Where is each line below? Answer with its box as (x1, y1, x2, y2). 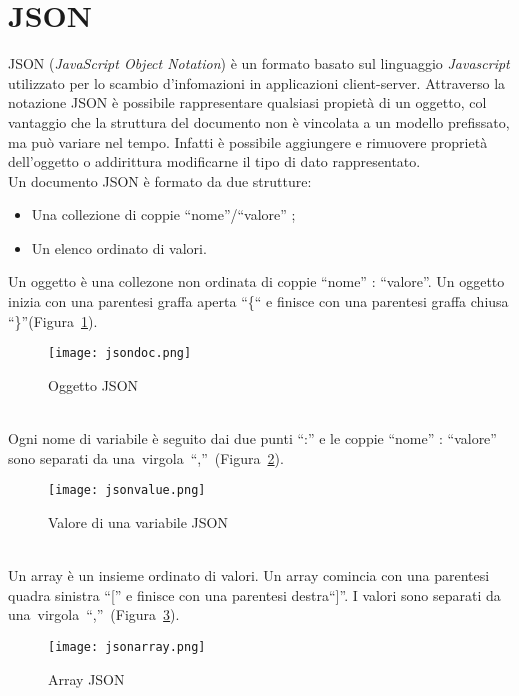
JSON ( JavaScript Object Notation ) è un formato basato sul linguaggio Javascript (8, 53, 510, 74)
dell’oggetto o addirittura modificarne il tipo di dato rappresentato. (8, 151, 421, 172)
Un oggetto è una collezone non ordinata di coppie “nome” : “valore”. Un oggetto (8, 271, 505, 292)
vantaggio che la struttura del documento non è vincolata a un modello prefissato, (8, 111, 510, 132)
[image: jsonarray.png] (48, 639, 206, 654)
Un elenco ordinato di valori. (31, 237, 207, 258)
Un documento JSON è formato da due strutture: (8, 170, 312, 191)
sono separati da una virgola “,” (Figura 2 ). (8, 447, 284, 468)
